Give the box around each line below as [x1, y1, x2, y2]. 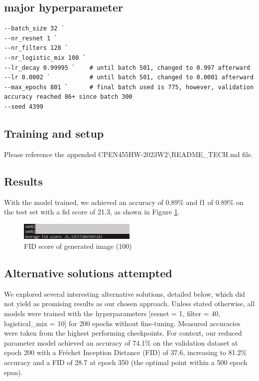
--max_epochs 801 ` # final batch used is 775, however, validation [4, 83, 254, 91]
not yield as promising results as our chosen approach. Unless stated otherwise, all [4, 298, 255, 309]
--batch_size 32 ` [4, 25, 65, 32]
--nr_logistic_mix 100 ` [4, 54, 86, 61]
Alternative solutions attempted [4, 265, 172, 281]
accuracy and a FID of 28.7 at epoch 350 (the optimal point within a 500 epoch [4, 357, 248, 368]
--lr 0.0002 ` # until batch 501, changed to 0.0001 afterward [4, 74, 254, 81]
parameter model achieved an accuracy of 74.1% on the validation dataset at [4, 337, 238, 348]
